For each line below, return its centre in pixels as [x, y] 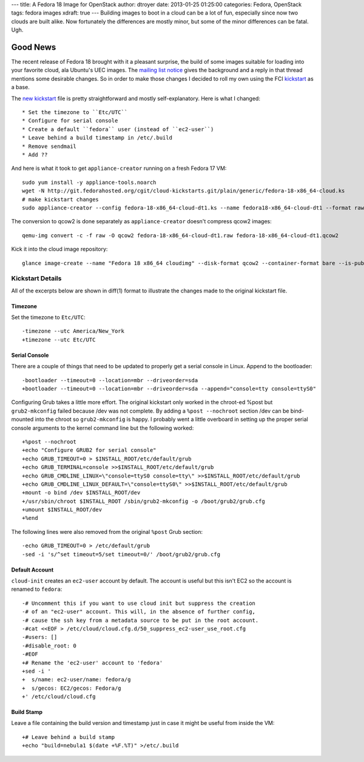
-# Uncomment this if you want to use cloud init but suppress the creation [139, 603]
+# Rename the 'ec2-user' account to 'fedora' [93, 663]
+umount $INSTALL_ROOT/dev [62, 510]
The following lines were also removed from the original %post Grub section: [107, 531]
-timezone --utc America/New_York [73, 331]
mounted [22, 419]
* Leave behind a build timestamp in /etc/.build [97, 138]
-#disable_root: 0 [49, 646]
